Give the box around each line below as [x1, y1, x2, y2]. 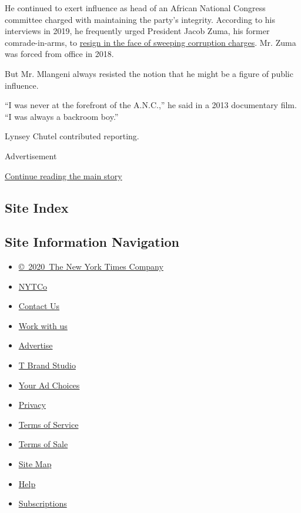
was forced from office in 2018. [5, 48, 114, 60]
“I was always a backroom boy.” [5, 110, 119, 122]
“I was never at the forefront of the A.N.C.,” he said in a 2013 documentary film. [5, 99, 297, 111]
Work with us [18, 319, 68, 331]
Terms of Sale [18, 438, 68, 450]
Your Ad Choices [18, 378, 80, 391]
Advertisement [5, 149, 57, 162]
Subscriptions [18, 497, 67, 509]
